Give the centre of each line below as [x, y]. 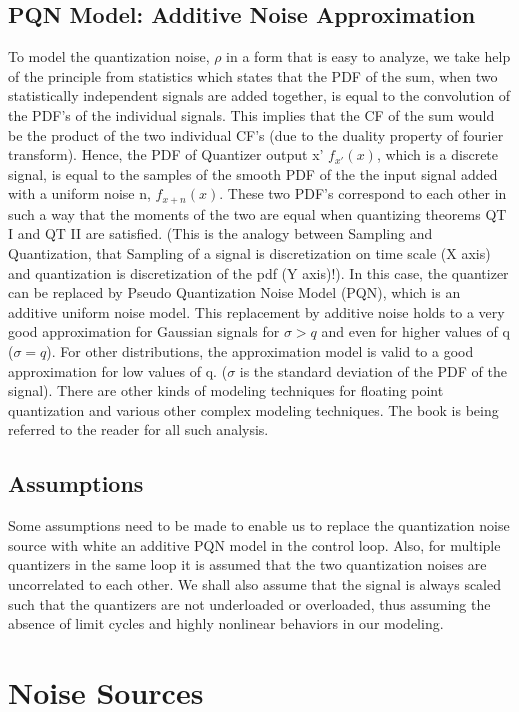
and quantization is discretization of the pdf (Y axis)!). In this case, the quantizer [258, 272]
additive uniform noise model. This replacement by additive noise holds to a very [256, 311]
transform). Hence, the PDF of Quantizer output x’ [166, 154]
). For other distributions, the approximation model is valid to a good [260, 350]
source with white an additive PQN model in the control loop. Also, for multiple [254, 544]
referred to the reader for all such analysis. [138, 429]
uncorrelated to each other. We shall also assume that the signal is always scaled [255, 583]
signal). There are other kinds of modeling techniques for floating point [226, 390]
